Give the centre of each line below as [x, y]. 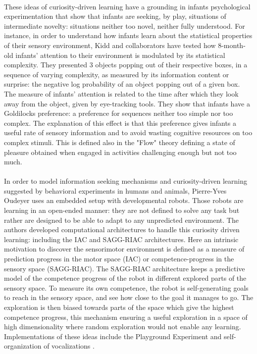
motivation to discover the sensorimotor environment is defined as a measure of [124, 249]
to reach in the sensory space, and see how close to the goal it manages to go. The [129, 297]
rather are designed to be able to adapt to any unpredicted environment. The [121, 220]
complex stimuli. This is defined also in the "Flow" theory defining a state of [120, 142]
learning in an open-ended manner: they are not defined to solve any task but [122, 210]
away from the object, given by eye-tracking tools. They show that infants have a [127, 103]
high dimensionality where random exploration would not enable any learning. [123, 327]
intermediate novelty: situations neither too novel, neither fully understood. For [125, 25]
